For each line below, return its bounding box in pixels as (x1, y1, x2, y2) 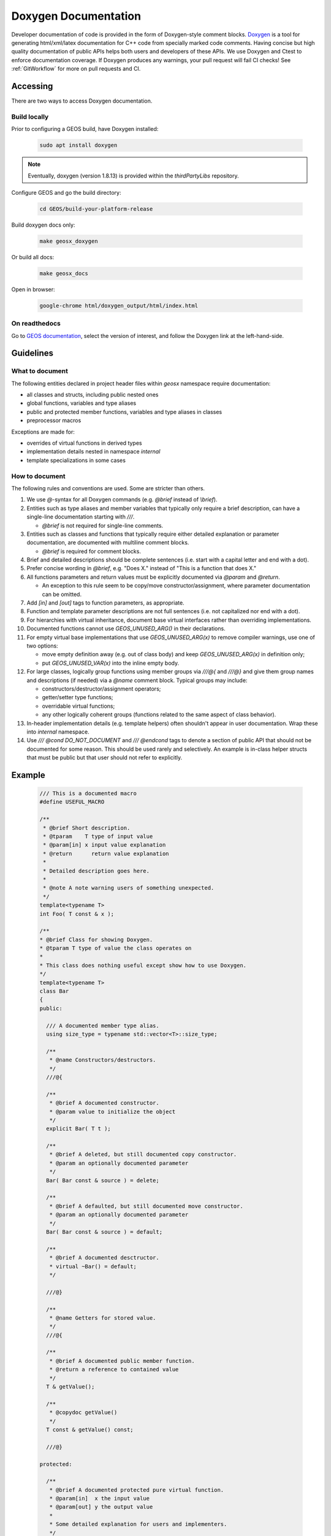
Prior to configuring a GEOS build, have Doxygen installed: (11, 125, 159, 133)
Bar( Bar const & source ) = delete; (46, 1177, 159, 1184)
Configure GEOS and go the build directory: (11, 189, 122, 196)
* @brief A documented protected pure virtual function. (49, 1486, 224, 1493)
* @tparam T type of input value (43, 833, 153, 840)
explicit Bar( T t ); (46, 1125, 112, 1132)
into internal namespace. (26, 728, 90, 735)
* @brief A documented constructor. (49, 1100, 159, 1107)
